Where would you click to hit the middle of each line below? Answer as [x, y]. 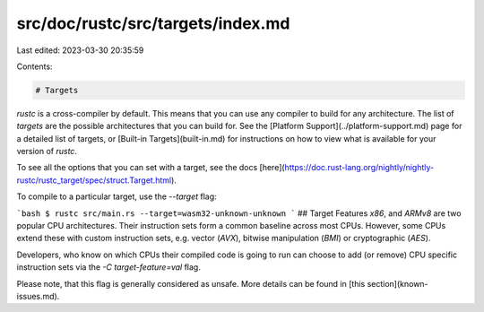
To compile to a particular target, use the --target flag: [117, 196]
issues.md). [38, 296]
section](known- [398, 283]
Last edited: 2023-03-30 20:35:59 [80, 50]
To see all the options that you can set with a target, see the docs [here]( [151, 168]
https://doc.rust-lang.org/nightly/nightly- [359, 168]
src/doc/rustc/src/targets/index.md [153, 23]
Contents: [35, 66]
